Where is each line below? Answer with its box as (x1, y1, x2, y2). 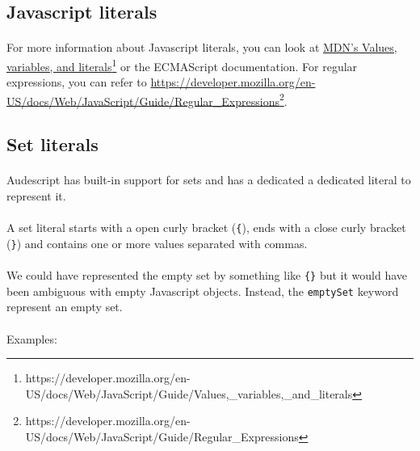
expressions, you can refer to (6, 74, 147, 91)
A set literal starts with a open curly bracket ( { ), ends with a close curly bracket (6, 219, 406, 236)
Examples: (6, 330, 57, 347)
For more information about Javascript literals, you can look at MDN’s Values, (6, 39, 397, 56)
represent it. (6, 188, 66, 204)
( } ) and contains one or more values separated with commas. (6, 234, 308, 251)
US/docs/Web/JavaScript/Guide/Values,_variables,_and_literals (25, 385, 353, 402)
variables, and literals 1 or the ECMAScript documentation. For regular (6, 55, 358, 74)
